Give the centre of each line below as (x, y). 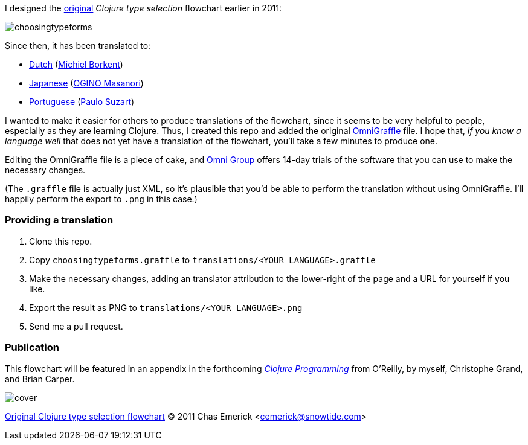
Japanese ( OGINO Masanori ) (86, 83)
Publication (32, 347)
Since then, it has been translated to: (78, 46)
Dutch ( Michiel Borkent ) (76, 64)
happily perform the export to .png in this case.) (101, 199)
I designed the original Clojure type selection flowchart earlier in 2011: (143, 8)
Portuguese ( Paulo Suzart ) (82, 102)
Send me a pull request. (76, 326)
